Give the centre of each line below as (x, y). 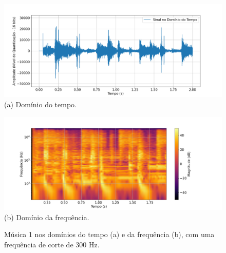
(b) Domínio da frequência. (47, 217)
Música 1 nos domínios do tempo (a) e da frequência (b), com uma (109, 234)
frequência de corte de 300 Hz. (52, 244)
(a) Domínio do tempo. (40, 104)
